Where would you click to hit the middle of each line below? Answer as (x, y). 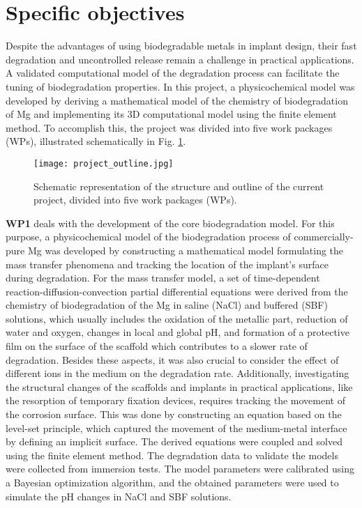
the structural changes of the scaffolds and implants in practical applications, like (179, 386)
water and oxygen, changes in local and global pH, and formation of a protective (178, 332)
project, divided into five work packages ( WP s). (135, 200)
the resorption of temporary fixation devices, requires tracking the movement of (176, 400)
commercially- (324, 237)
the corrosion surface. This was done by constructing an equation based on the (174, 414)
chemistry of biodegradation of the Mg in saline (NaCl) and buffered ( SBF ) (167, 305)
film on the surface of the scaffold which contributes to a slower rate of (157, 346)
